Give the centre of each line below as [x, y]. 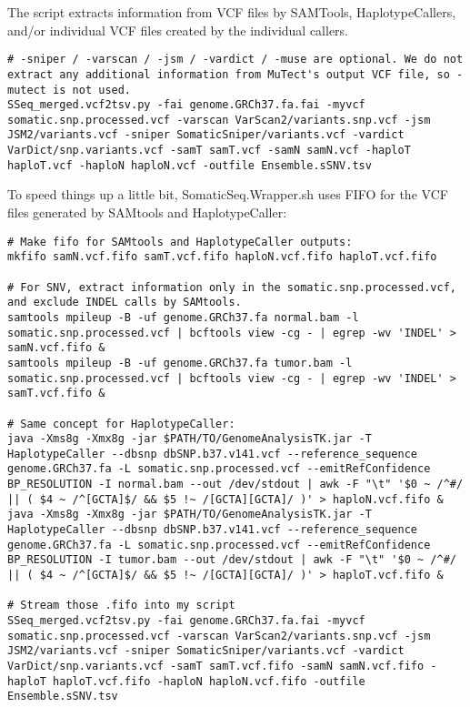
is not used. [92, 90]
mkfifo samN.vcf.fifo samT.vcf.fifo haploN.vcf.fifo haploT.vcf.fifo [222, 257]
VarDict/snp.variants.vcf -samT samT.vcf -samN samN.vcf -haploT [209, 151]
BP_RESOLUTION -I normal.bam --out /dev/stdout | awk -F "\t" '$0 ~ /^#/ [235, 485]
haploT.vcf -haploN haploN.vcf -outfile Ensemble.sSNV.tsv [190, 165]
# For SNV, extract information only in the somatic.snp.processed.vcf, [232, 287]
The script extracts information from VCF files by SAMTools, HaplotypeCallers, [232, 12]
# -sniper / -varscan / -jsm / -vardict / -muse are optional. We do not [235, 60]
